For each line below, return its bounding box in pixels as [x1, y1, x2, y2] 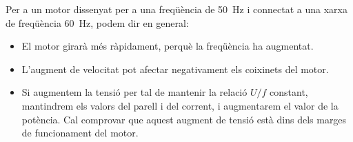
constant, [270, 85, 308, 99]
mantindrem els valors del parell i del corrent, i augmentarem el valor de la [21, 98, 339, 112]
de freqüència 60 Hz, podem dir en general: [6, 15, 189, 30]
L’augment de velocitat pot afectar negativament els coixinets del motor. [21, 61, 329, 76]
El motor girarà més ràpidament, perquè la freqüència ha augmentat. [21, 39, 314, 53]
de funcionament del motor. [21, 125, 139, 140]
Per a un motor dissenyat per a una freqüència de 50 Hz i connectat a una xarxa [6, 2, 347, 16]
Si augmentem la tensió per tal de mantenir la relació [21, 85, 248, 99]
